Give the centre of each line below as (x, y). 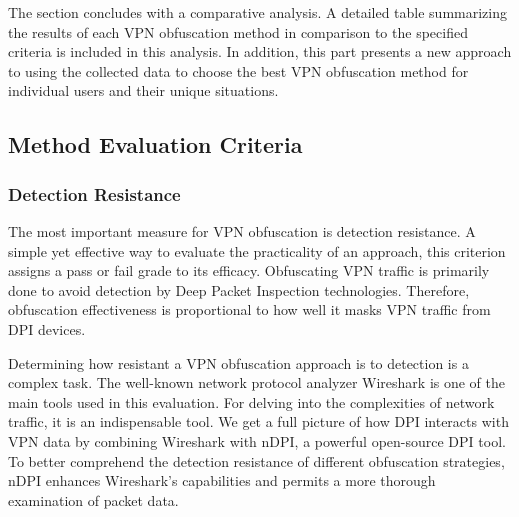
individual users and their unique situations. (143, 90)
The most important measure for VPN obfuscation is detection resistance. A (242, 230)
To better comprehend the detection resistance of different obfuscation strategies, (256, 460)
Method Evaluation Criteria (155, 144)
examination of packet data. (93, 499)
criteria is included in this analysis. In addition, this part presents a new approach (260, 51)
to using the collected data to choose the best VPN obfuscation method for (238, 70)
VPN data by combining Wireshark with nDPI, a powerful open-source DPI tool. (257, 440)
